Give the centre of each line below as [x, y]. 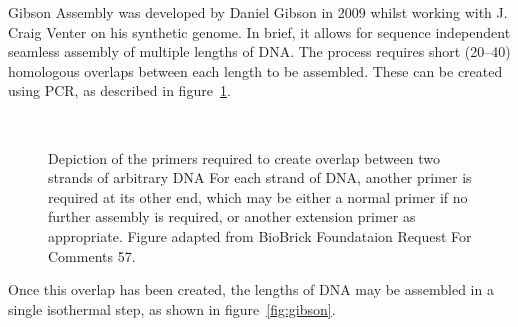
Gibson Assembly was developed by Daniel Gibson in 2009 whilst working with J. [258, 12]
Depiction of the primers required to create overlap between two [244, 157]
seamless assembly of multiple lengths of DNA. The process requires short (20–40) [259, 51]
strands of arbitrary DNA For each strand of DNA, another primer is [260, 177]
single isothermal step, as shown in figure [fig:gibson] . [172, 308]
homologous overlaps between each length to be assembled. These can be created [255, 70]
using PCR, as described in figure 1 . [119, 90]
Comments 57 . [92, 255]
